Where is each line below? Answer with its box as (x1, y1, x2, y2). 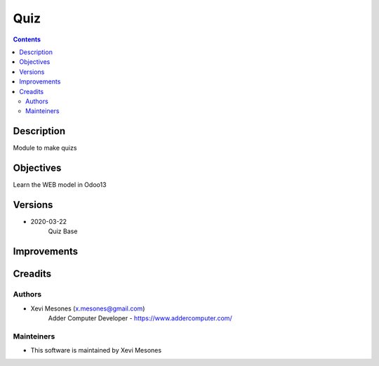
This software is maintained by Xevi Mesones (30, 346, 161, 355)
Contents (13, 35, 41, 44)
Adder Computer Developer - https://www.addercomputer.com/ (48, 313, 232, 322)
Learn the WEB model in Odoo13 (13, 181, 107, 189)
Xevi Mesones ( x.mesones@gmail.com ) (30, 304, 145, 313)
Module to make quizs (13, 144, 77, 152)
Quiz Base (48, 227, 78, 235)
